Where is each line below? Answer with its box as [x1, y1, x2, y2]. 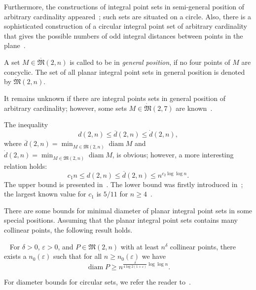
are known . [176, 102, 213, 113]
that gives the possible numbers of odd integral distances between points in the [4, 30, 243, 41]
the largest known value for [4, 189, 86, 199]
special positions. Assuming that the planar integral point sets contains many [4, 215, 238, 225]
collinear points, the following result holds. [4, 225, 133, 235]
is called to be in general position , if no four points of [70, 56, 230, 67]
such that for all [53, 251, 102, 261]
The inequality [4, 119, 48, 130]
